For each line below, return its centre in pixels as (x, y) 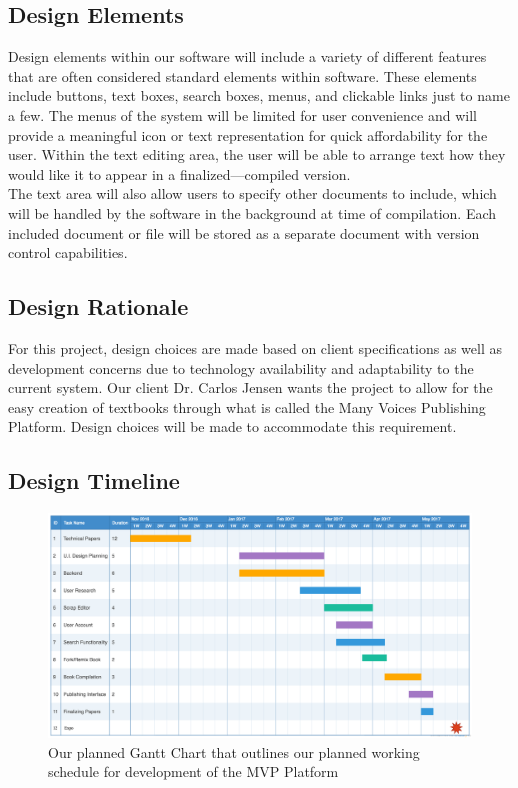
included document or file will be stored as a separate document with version (244, 232)
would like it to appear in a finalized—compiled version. (179, 173)
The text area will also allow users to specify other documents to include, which (252, 193)
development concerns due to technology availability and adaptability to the (241, 367)
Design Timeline (94, 480)
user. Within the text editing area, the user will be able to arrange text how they (257, 154)
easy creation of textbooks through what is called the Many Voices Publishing (247, 406)
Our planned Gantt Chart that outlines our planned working (234, 751)
